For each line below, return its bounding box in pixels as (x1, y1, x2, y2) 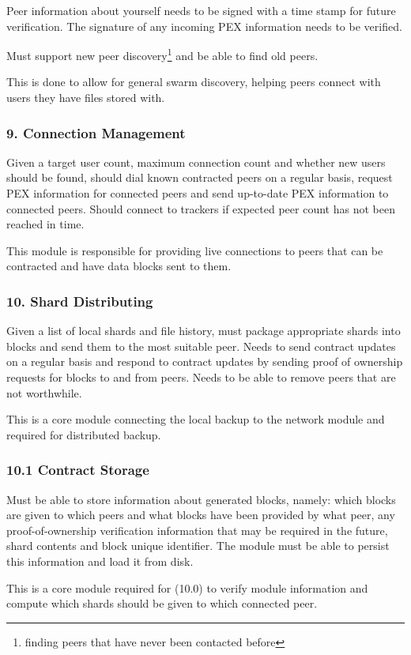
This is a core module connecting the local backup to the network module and (6, 411, 385, 427)
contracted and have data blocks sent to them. (6, 258, 232, 274)
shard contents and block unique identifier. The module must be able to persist (6, 537, 390, 554)
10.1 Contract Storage (6, 460, 149, 480)
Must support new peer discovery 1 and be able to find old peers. (6, 45, 319, 63)
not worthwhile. (6, 384, 82, 401)
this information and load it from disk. (6, 552, 194, 569)
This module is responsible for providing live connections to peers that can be (6, 242, 383, 258)
